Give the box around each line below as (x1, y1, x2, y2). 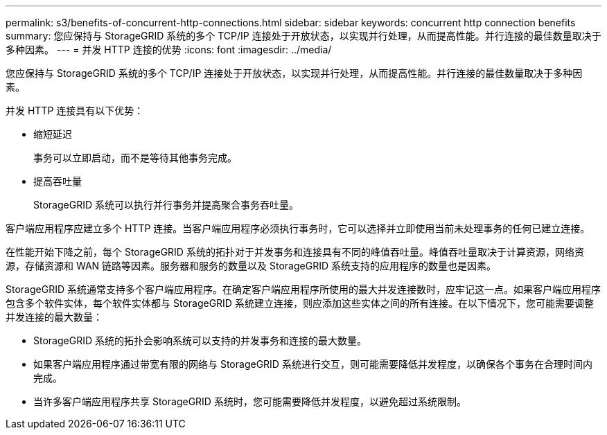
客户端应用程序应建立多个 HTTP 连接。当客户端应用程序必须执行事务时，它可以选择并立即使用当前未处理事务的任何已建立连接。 (6, 222, 590, 234)
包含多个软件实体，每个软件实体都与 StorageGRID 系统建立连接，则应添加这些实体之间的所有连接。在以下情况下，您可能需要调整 (6, 297, 594, 309)
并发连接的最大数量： (6, 311, 103, 323)
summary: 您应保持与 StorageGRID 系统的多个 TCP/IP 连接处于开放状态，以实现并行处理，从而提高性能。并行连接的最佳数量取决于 (6, 30, 601, 42)
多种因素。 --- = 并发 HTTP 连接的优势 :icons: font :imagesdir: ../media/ (6, 44, 332, 55)
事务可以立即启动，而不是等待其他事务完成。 (33, 152, 237, 163)
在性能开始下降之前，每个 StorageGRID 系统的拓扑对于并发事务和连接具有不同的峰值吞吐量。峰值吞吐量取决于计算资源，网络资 (6, 246, 584, 258)
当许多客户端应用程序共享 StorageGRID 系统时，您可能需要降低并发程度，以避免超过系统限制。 (33, 396, 466, 407)
